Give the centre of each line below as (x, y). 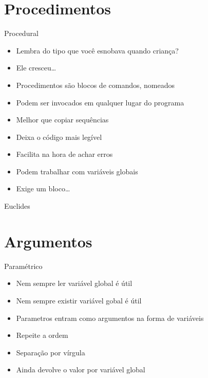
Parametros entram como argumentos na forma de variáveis (110, 318)
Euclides (17, 206)
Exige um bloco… (43, 188)
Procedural (21, 33)
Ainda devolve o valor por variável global (81, 370)
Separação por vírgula (51, 352)
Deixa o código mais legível (59, 137)
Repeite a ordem (42, 335)
